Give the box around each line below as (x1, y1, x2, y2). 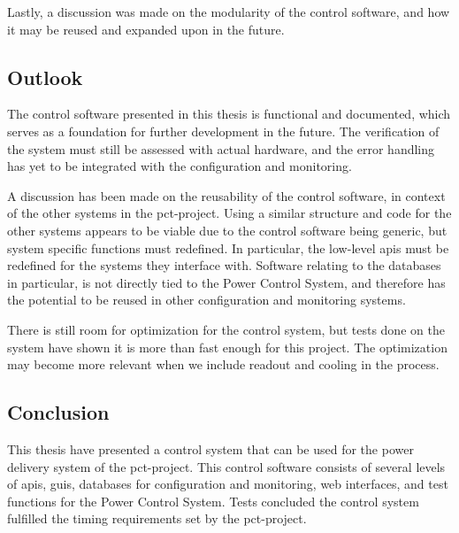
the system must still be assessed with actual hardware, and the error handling (7, 139, 435, 158)
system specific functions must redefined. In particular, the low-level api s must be (7, 238, 449, 257)
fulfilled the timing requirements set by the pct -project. (7, 509, 307, 528)
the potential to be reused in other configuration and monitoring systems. (7, 290, 406, 309)
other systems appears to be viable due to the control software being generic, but (7, 220, 448, 239)
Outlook (7, 63, 83, 90)
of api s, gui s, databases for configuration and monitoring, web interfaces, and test (7, 475, 448, 493)
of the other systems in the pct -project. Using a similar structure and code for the (7, 204, 452, 222)
